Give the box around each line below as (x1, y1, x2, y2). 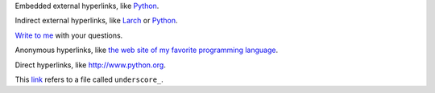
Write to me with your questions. (14, 30, 123, 40)
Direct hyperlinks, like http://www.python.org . (14, 60, 167, 70)
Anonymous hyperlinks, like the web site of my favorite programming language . (14, 45, 279, 55)
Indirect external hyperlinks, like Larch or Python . (14, 16, 178, 26)
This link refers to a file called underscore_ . (14, 75, 164, 84)
